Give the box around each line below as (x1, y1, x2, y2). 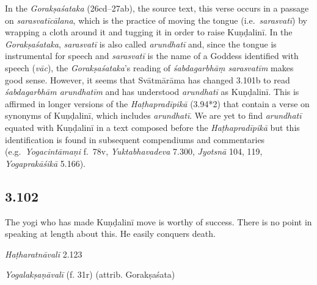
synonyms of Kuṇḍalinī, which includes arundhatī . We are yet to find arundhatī (5, 109, 302, 122)
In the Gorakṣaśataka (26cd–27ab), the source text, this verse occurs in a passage (5, 2, 309, 14)
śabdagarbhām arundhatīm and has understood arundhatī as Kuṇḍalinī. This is (5, 85, 299, 98)
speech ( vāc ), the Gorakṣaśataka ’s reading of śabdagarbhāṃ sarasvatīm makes (5, 61, 294, 74)
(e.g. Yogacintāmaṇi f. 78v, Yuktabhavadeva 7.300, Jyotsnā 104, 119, (5, 145, 263, 158)
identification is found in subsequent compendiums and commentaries (5, 133, 265, 146)
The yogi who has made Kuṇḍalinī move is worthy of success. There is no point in (5, 215, 312, 228)
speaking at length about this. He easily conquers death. (5, 227, 216, 240)
